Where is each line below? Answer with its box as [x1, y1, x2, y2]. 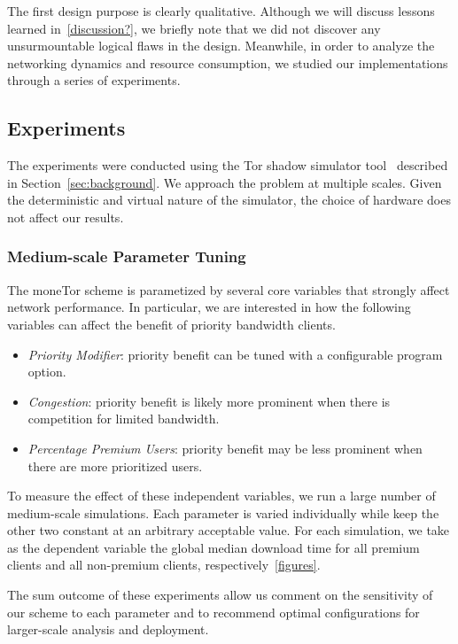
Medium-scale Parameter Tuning [7, 245, 246, 268]
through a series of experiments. [7, 71, 181, 89]
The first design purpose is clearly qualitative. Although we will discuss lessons [7, 2, 435, 19]
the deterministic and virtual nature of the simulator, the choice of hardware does [7, 190, 451, 209]
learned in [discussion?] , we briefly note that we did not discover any [7, 19, 381, 37]
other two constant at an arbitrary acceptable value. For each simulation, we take [7, 521, 450, 539]
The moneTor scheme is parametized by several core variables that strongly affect [7, 280, 450, 299]
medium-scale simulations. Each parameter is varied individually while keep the [7, 503, 439, 522]
